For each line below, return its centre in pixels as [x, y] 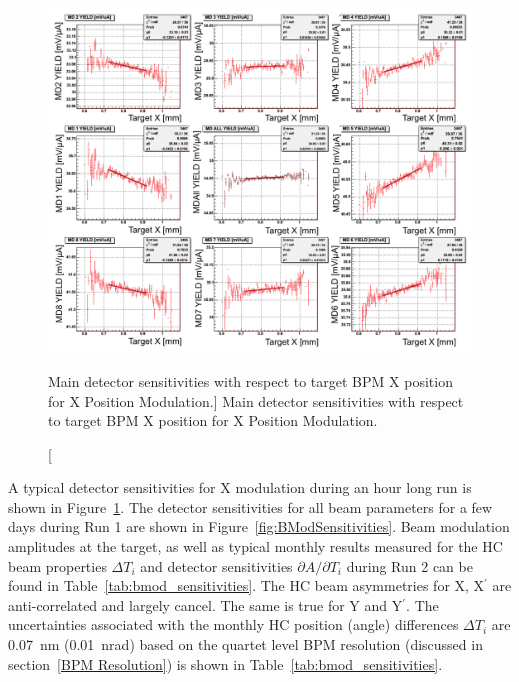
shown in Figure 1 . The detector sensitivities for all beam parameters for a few [250, 506]
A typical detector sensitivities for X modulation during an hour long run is [240, 487]
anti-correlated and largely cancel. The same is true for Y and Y [205, 604]
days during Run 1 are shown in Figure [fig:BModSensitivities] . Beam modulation [259, 526]
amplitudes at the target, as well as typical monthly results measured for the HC [255, 546]
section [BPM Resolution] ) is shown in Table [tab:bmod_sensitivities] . [225, 663]
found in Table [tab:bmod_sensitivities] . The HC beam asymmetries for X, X [246, 585]
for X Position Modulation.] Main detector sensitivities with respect [256, 400]
